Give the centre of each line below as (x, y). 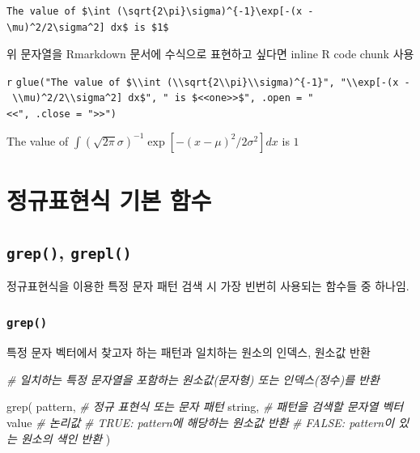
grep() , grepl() (69, 251)
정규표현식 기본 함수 (109, 199)
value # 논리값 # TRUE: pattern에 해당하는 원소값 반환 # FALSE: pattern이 (201, 423)
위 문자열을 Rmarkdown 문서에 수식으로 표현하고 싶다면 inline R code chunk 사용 (210, 54)
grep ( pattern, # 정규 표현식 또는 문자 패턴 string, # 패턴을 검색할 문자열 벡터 (205, 406)
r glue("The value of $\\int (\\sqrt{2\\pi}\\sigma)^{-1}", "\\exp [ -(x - (208, 82)
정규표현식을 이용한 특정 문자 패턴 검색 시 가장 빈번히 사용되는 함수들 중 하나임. (208, 285)
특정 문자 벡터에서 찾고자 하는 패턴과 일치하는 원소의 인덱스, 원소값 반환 (189, 352)
